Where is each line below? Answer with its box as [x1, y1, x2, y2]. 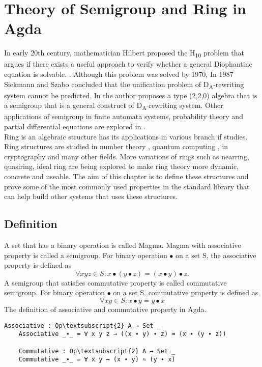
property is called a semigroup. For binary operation [4, 249, 167, 260]
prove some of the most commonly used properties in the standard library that [4, 181, 250, 191]
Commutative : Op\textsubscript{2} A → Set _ [18, 347, 176, 355]
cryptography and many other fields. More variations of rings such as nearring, [4, 151, 249, 161]
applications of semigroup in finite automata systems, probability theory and [4, 111, 243, 122]
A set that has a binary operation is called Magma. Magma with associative [4, 240, 241, 250]
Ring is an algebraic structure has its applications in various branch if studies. [4, 131, 248, 142]
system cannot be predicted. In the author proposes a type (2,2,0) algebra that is [4, 90, 257, 100]
